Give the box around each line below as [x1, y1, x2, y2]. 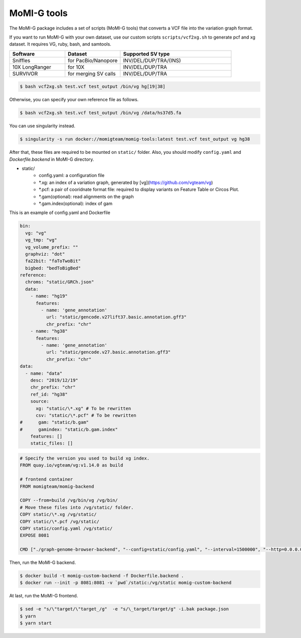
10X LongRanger [12, 63, 51, 70]
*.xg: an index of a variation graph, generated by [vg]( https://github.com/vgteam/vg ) [39, 179, 213, 185]
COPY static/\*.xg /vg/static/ [20, 512, 97, 517]
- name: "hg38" [30, 328, 68, 334]
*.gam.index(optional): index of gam [39, 200, 113, 206]
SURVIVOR [12, 70, 38, 77]
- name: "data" [25, 370, 63, 376]
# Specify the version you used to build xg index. [20, 456, 150, 461]
